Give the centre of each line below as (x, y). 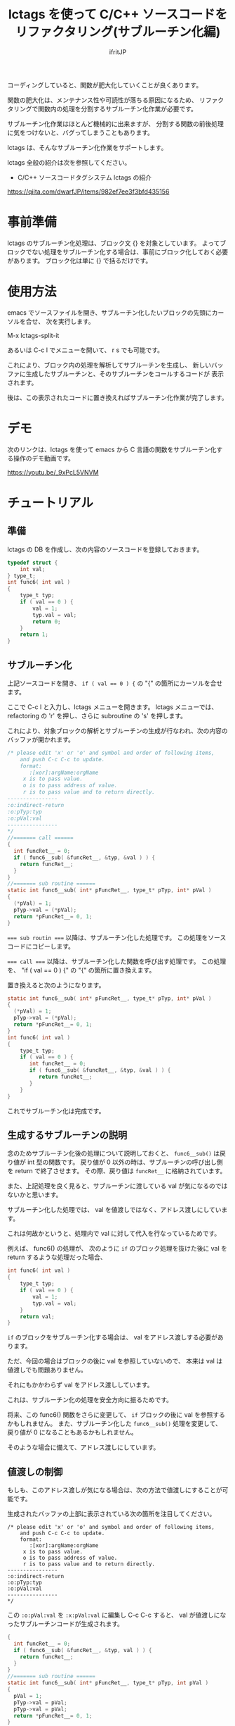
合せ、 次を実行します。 (60, 321)
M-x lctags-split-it (33, 335)
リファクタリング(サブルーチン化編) (118, 32)
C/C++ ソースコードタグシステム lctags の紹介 (85, 177)
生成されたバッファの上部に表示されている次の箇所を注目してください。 (112, 1514)
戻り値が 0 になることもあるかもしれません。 (73, 1432)
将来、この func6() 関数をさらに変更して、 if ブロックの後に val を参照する (116, 1415)
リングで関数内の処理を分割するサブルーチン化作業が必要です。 (105, 108)
